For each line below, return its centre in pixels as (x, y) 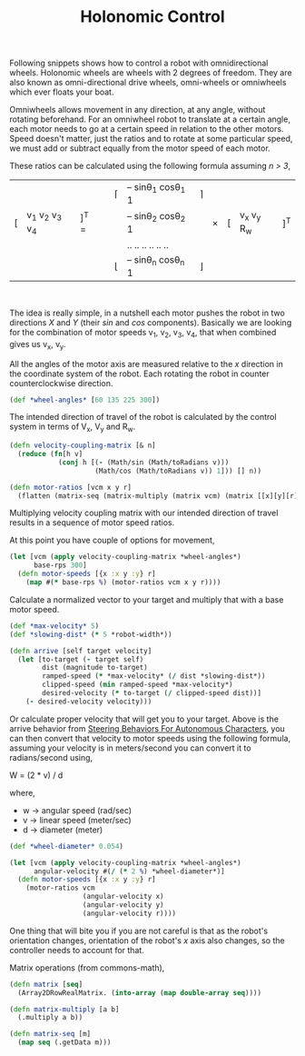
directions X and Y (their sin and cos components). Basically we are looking (151, 322)
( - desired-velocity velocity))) (89, 702)
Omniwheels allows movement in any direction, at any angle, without (138, 110)
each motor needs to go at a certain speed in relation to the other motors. (147, 129)
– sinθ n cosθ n (156, 260)
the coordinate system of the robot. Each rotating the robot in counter (139, 374)
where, (23, 792)
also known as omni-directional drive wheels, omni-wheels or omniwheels (148, 83)
